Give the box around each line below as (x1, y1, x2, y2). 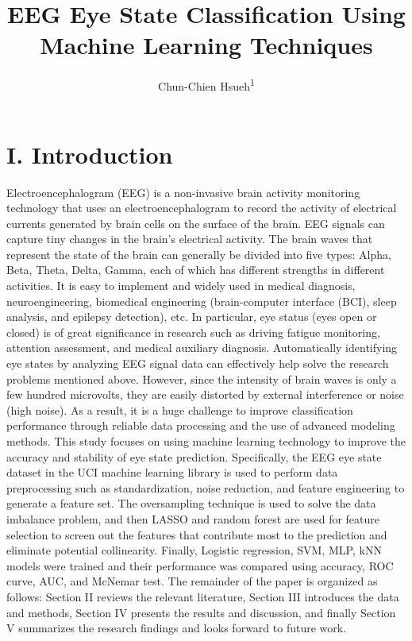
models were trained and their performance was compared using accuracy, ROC (6, 557, 394, 573)
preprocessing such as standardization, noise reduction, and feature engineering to (6, 479, 405, 496)
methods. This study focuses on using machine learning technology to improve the (6, 433, 406, 449)
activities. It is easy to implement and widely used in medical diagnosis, (6, 277, 356, 294)
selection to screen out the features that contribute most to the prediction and (6, 526, 387, 543)
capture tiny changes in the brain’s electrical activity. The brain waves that (6, 230, 373, 247)
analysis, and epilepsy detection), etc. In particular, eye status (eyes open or (6, 308, 377, 325)
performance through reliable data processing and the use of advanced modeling (6, 417, 395, 434)
